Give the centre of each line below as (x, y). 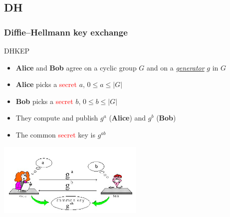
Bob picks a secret (44, 101)
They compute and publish (57, 118)
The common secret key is (56, 134)
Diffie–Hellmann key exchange (66, 32)
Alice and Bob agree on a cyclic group (76, 67)
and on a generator (176, 67)
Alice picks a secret (46, 84)
